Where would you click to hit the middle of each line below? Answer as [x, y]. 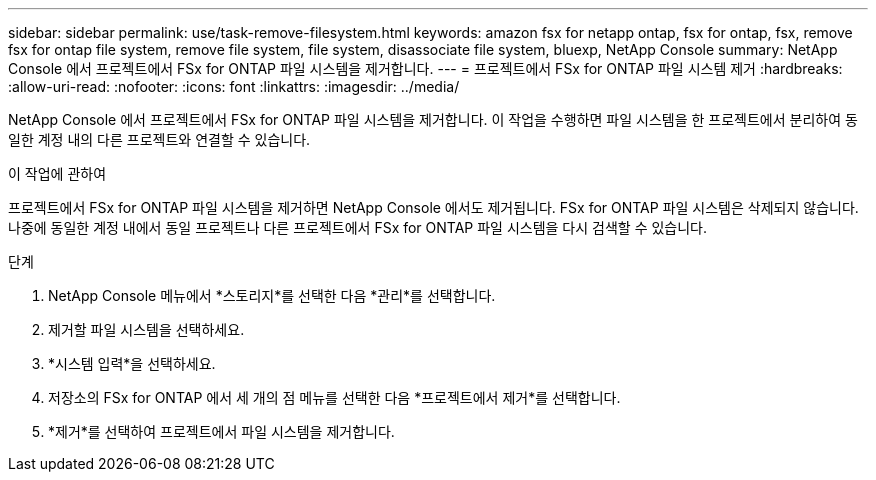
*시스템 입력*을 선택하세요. [132, 363]
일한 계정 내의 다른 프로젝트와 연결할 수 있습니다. [159, 139]
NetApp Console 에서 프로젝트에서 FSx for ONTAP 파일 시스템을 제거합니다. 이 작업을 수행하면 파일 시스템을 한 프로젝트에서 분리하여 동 [433, 119]
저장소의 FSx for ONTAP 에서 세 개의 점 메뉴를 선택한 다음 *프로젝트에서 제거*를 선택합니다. [334, 397]
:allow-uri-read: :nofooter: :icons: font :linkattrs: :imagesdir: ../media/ [234, 86]
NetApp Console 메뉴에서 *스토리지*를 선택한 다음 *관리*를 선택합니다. [272, 295]
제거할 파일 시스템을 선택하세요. [146, 329]
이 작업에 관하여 [57, 173]
